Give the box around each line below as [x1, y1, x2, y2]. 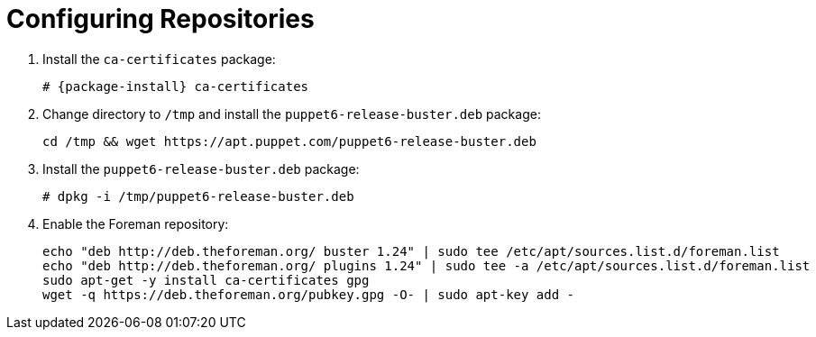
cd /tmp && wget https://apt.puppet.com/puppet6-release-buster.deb [42, 133, 536, 149]
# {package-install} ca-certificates [42, 78, 309, 94]
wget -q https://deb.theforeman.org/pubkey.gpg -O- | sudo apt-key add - [42, 287, 575, 302]
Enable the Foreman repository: [42, 215, 229, 232]
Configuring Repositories [6, 4, 315, 34]
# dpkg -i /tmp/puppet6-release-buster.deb [42, 188, 354, 204]
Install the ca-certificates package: [42, 50, 276, 67]
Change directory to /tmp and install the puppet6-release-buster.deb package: [42, 105, 541, 122]
